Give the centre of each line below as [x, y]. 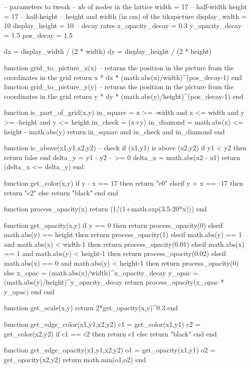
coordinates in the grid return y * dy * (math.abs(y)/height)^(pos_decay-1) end [124, 96]
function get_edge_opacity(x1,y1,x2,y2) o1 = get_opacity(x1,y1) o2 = [110, 350]
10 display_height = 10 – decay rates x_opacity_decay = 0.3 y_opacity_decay [123, 25]
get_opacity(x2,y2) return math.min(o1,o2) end [75, 359]
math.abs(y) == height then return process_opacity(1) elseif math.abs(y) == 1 [123, 234]
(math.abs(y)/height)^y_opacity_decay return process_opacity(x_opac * [114, 282]
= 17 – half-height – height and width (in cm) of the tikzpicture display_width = [125, 16]
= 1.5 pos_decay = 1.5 [38, 35]
